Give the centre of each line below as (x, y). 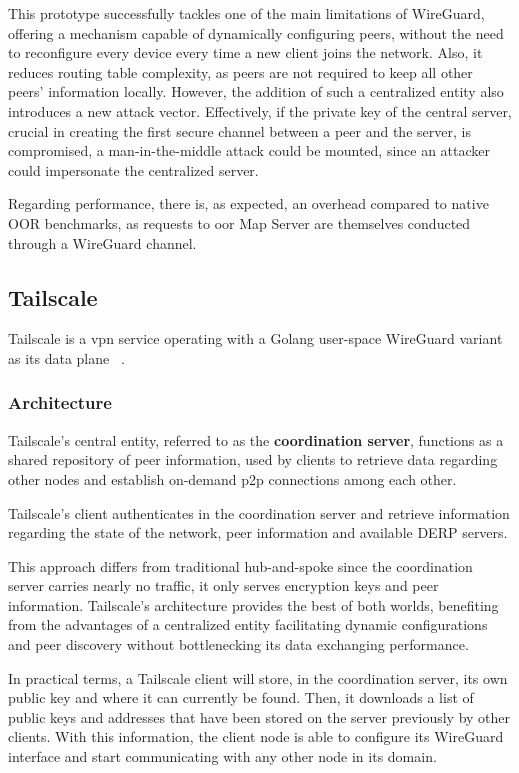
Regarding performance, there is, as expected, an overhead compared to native (248, 203)
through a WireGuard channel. (102, 242)
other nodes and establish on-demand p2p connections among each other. (232, 478)
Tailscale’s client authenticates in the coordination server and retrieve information (259, 512)
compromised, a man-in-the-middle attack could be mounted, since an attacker (249, 150)
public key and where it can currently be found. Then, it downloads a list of (241, 697)
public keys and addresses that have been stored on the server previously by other (259, 716)
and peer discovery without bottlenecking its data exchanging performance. (238, 644)
